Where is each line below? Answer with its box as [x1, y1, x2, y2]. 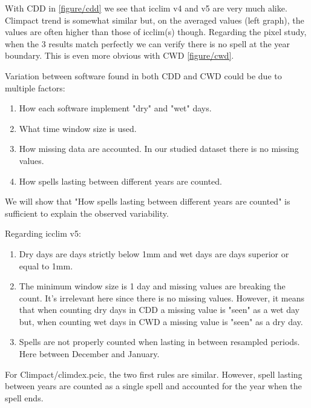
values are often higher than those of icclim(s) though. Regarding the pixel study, [5, 25, 307, 38]
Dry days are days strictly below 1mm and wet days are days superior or [19, 247, 289, 260]
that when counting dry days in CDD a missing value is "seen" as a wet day [19, 303, 300, 316]
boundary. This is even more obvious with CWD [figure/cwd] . [5, 49, 234, 62]
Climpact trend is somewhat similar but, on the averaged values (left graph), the [5, 13, 304, 26]
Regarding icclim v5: [5, 227, 81, 240]
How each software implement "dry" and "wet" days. [19, 102, 212, 114]
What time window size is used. [19, 122, 137, 134]
